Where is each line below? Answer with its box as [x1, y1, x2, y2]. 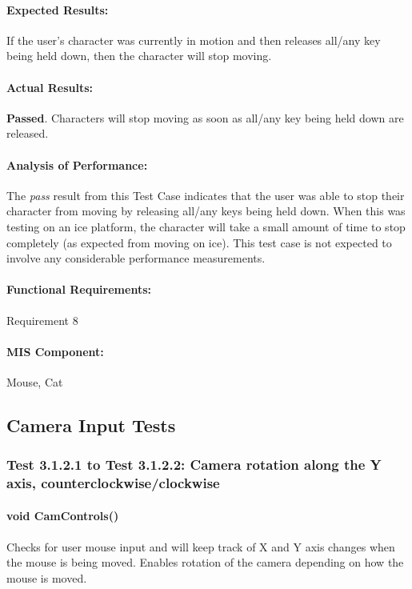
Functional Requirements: [6, 281, 151, 298]
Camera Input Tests [6, 412, 176, 437]
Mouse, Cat [6, 373, 63, 390]
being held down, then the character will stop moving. [6, 47, 272, 64]
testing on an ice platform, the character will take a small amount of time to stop [6, 218, 406, 234]
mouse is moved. [6, 570, 87, 587]
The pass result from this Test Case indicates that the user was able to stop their [6, 186, 405, 203]
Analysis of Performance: [6, 156, 148, 173]
